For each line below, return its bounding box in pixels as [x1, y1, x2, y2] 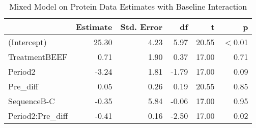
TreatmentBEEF [8, 51, 68, 62]
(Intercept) [8, 36, 47, 48]
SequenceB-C [8, 95, 55, 107]
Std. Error [120, 21, 163, 33]
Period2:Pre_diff [8, 110, 68, 121]
